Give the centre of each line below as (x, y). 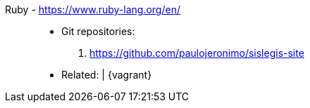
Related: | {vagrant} (107, 75)
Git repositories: (98, 31)
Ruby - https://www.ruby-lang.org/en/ (93, 9)
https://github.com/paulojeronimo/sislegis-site (197, 53)
